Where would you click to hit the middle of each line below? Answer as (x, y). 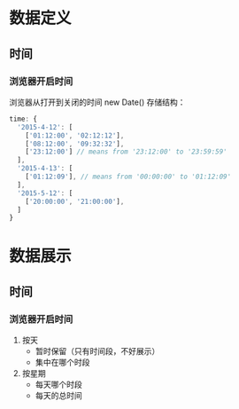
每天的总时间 (58, 396)
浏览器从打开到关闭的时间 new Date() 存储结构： (97, 102)
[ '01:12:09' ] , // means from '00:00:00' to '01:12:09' (128, 177)
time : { (23, 119)
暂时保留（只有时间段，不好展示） (97, 351)
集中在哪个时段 (62, 362)
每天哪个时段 (58, 385)
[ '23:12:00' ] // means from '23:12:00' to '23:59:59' (126, 152)
